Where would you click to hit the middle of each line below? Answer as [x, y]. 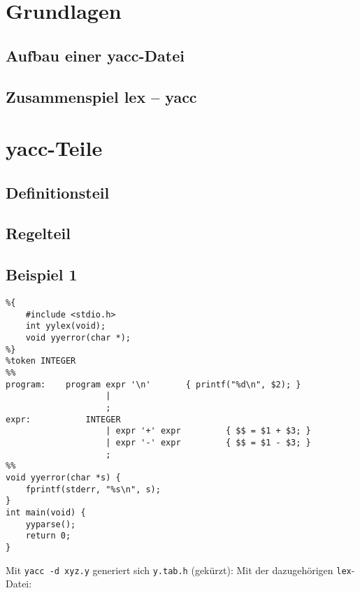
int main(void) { [46, 512]
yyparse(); [51, 524]
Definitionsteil [58, 192]
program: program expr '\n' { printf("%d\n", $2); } [153, 384]
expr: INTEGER [63, 419]
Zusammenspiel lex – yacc [101, 96]
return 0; [48, 536]
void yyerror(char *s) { [63, 477]
